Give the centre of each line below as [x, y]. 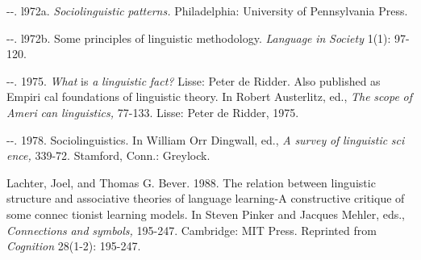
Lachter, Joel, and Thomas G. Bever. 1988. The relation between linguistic [191, 182]
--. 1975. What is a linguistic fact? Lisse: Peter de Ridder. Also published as [194, 80]
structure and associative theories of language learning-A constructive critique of [206, 198]
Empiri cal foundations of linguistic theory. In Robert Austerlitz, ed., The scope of [209, 96]
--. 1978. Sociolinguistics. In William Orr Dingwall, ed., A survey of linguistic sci [206, 139]
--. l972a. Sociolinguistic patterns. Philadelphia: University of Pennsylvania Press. [207, 10]
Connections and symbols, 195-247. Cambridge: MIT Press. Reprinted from [192, 230]
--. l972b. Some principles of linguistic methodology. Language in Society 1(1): [199, 38]
